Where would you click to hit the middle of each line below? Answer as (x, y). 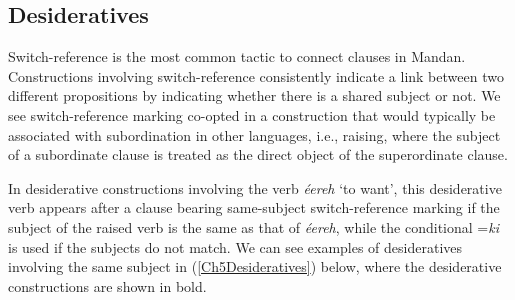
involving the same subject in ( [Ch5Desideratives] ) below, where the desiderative (255, 266)
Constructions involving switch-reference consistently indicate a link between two (256, 75)
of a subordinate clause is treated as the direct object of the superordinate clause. (258, 154)
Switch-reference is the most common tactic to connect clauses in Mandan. (237, 56)
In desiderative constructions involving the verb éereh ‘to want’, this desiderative (255, 187)
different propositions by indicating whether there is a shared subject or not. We (254, 95)
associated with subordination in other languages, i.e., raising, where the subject (254, 134)
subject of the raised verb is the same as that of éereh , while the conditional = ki (253, 226)
